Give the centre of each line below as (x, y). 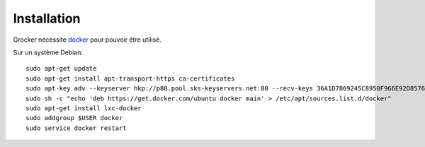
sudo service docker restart (76, 128)
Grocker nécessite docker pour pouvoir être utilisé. (87, 40)
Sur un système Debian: (48, 52)
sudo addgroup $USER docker (74, 118)
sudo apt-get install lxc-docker (84, 108)
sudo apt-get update (61, 69)
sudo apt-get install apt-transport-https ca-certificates (130, 78)
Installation (47, 18)
